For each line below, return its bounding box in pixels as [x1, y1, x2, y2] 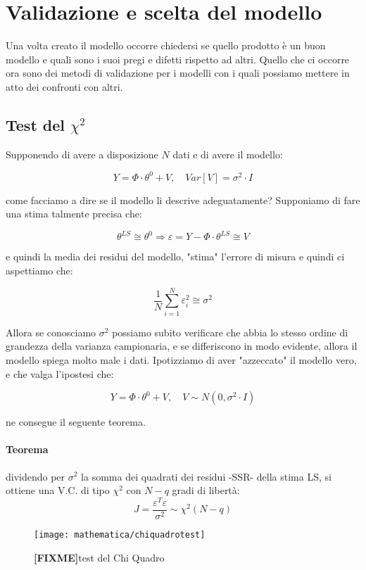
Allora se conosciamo [6, 324, 96, 339]
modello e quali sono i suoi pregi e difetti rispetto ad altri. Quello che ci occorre [6, 51, 350, 66]
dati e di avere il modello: [172, 146, 283, 161]
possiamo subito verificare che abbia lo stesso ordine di [112, 324, 348, 339]
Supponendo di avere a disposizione [6, 146, 158, 161]
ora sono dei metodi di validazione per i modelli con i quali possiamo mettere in [6, 65, 350, 80]
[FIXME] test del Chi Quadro [34, 550, 165, 564]
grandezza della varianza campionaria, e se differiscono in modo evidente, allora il [6, 338, 358, 353]
